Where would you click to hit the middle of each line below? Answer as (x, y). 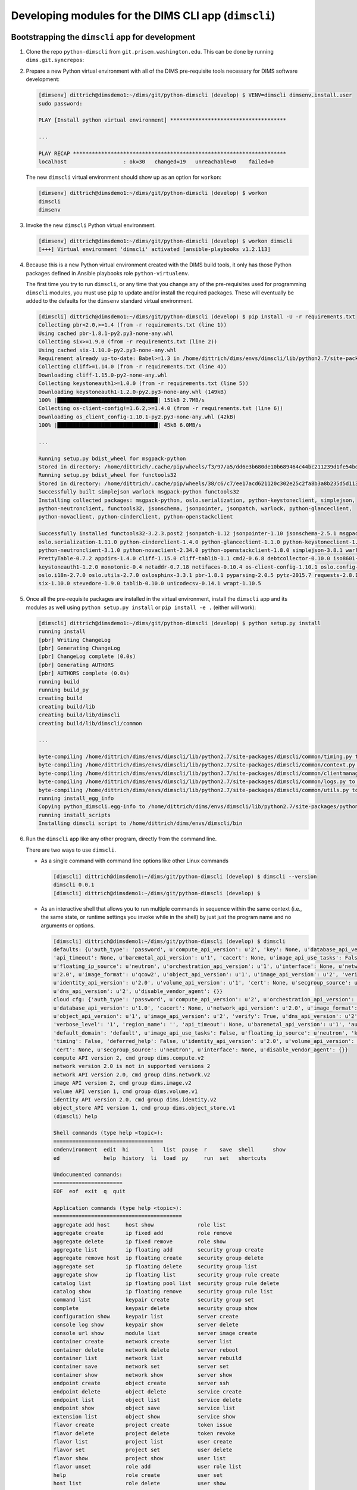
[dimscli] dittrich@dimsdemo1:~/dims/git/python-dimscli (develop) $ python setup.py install (180, 623)
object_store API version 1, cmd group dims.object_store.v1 (144, 1108)
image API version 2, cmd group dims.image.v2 (122, 1083)
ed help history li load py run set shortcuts (160, 1158)
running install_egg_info (76, 798)
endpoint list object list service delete (148, 1400)
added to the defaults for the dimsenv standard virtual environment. (109, 301)
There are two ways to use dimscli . (71, 850)
